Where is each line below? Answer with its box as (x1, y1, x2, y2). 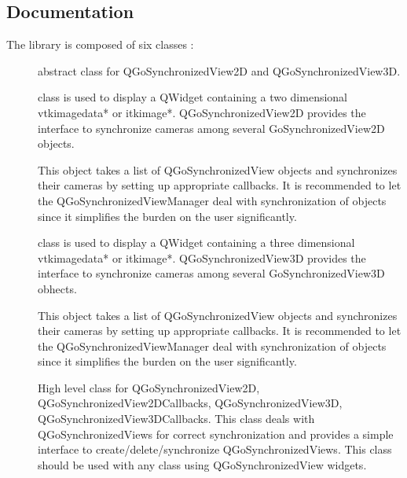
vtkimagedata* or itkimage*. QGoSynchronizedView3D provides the (38, 249, 366, 266)
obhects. (38, 280, 77, 296)
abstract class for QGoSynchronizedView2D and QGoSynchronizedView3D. (38, 62, 401, 79)
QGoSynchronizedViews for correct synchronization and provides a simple (38, 425, 394, 442)
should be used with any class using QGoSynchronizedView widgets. (38, 456, 367, 472)
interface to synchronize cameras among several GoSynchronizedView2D (38, 119, 385, 136)
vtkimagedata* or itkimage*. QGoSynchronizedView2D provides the (38, 104, 366, 120)
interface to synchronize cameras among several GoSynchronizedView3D (38, 265, 385, 281)
